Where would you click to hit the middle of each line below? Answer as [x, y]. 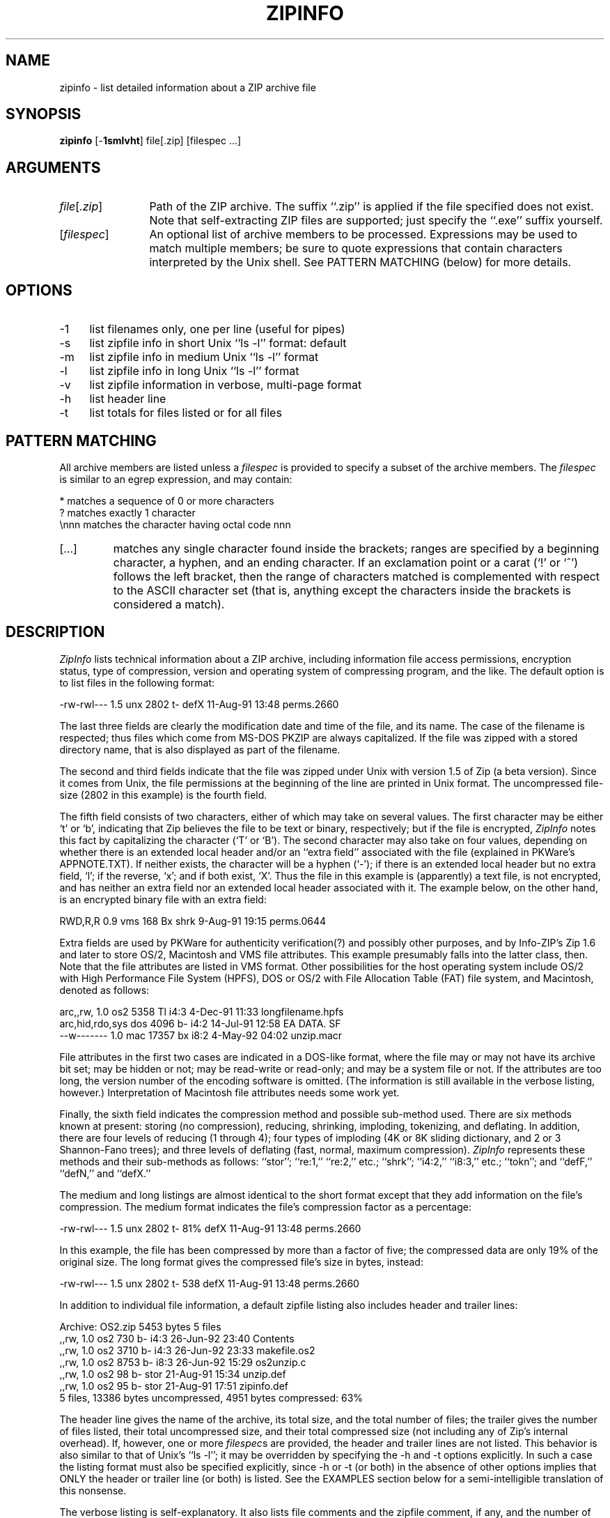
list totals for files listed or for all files [186, 413]
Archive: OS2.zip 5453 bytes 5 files [140, 1326]
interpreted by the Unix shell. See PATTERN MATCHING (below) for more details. [360, 262]
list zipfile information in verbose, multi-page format [226, 385]
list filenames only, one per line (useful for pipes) [217, 329]
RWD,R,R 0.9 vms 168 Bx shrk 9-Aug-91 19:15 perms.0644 [193, 921]
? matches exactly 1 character [127, 512]
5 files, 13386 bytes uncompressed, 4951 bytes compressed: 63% [211, 1397]
